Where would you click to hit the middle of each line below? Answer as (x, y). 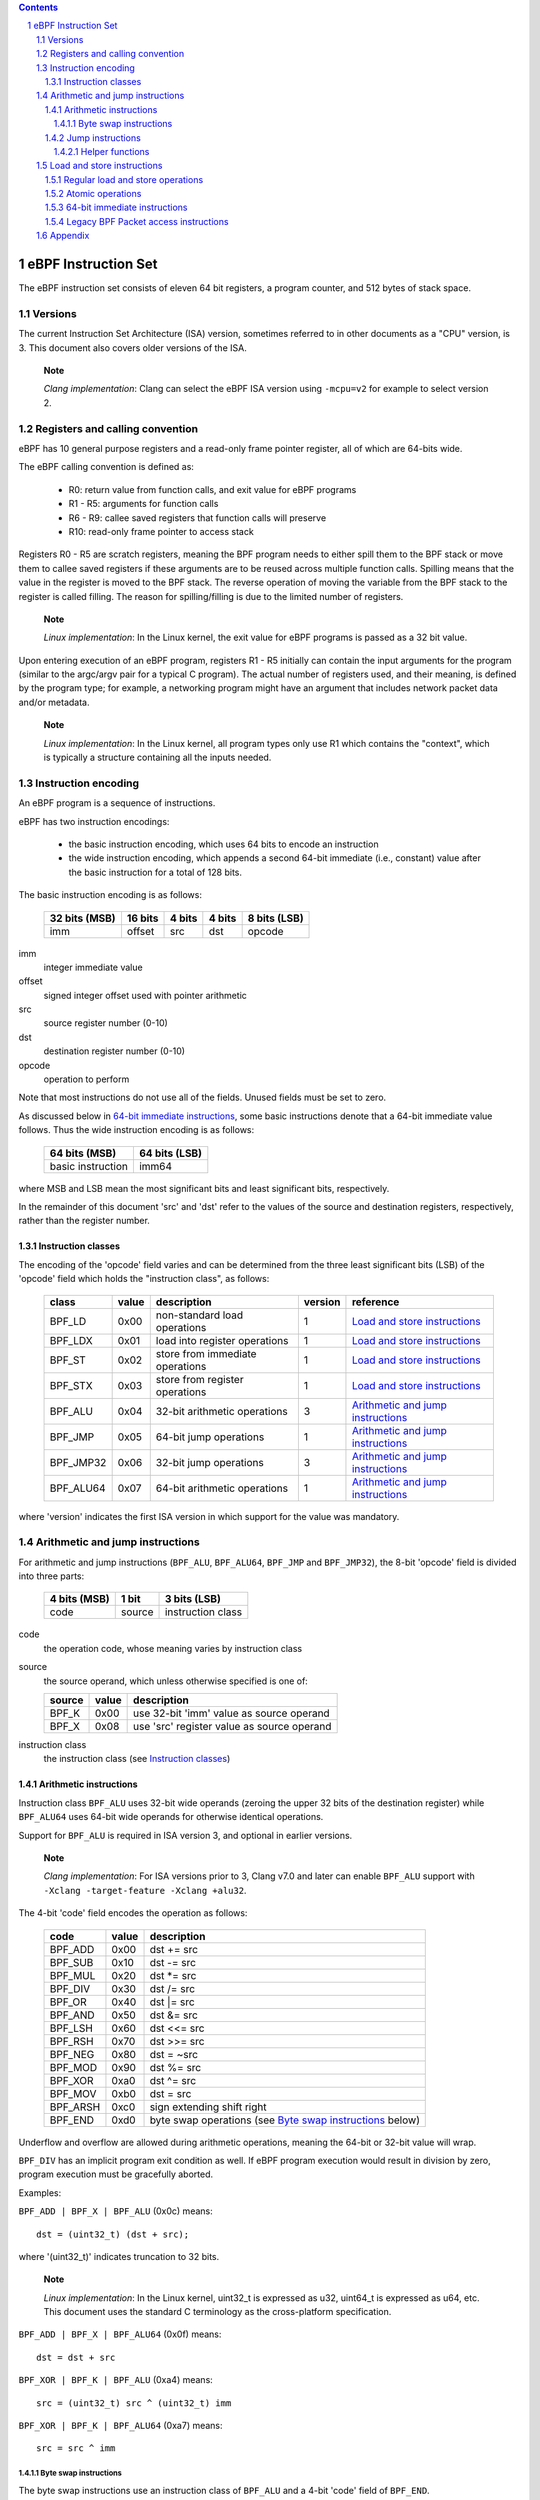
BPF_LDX (71, 1340)
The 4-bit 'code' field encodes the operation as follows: (133, 1913)
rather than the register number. (84, 1221)
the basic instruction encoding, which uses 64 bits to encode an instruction (223, 844)
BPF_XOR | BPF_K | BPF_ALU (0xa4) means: (116, 2380)
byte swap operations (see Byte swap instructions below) (284, 2120)
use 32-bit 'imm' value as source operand (231, 1713)
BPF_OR (68, 2002)
